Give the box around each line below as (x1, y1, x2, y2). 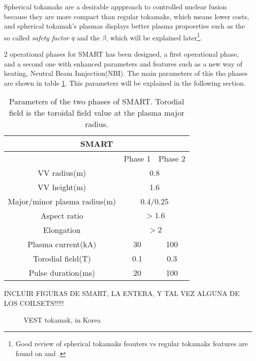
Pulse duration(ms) (29, 267, 96, 279)
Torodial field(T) (33, 253, 91, 264)
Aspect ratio (40, 210, 83, 222)
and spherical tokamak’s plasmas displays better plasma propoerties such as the (4, 21, 245, 31)
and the (77, 32, 100, 42)
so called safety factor (4, 32, 69, 42)
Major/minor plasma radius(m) (8, 196, 116, 207)
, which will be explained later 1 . (106, 31, 202, 42)
